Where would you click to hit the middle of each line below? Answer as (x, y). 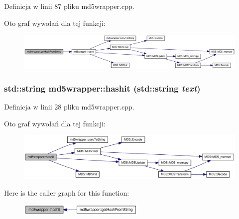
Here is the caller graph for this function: (67, 192)
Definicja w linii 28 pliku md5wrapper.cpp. (69, 106)
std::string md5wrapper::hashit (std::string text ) (102, 88)
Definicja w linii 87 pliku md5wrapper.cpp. (69, 6)
